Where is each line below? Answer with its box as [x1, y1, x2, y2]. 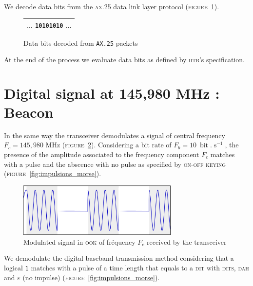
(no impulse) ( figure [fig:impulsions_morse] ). [22, 272, 160, 282]
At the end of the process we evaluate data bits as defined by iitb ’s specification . [4, 54, 245, 64]
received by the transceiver [146, 236, 227, 247]
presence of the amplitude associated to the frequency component [4, 149, 199, 159]
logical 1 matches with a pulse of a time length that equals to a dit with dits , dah [4, 263, 249, 273]
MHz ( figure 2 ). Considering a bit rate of [45, 140, 172, 150]
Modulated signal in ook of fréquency [23, 236, 136, 247]
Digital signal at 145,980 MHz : [4, 83, 220, 103]
